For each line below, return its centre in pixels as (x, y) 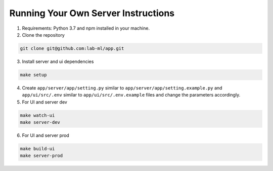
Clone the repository (43, 35)
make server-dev (40, 122)
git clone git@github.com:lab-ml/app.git (72, 48)
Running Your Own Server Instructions (92, 13)
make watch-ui (37, 115)
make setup (33, 75)
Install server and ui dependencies (58, 61)
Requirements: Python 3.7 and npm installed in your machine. (86, 28)
